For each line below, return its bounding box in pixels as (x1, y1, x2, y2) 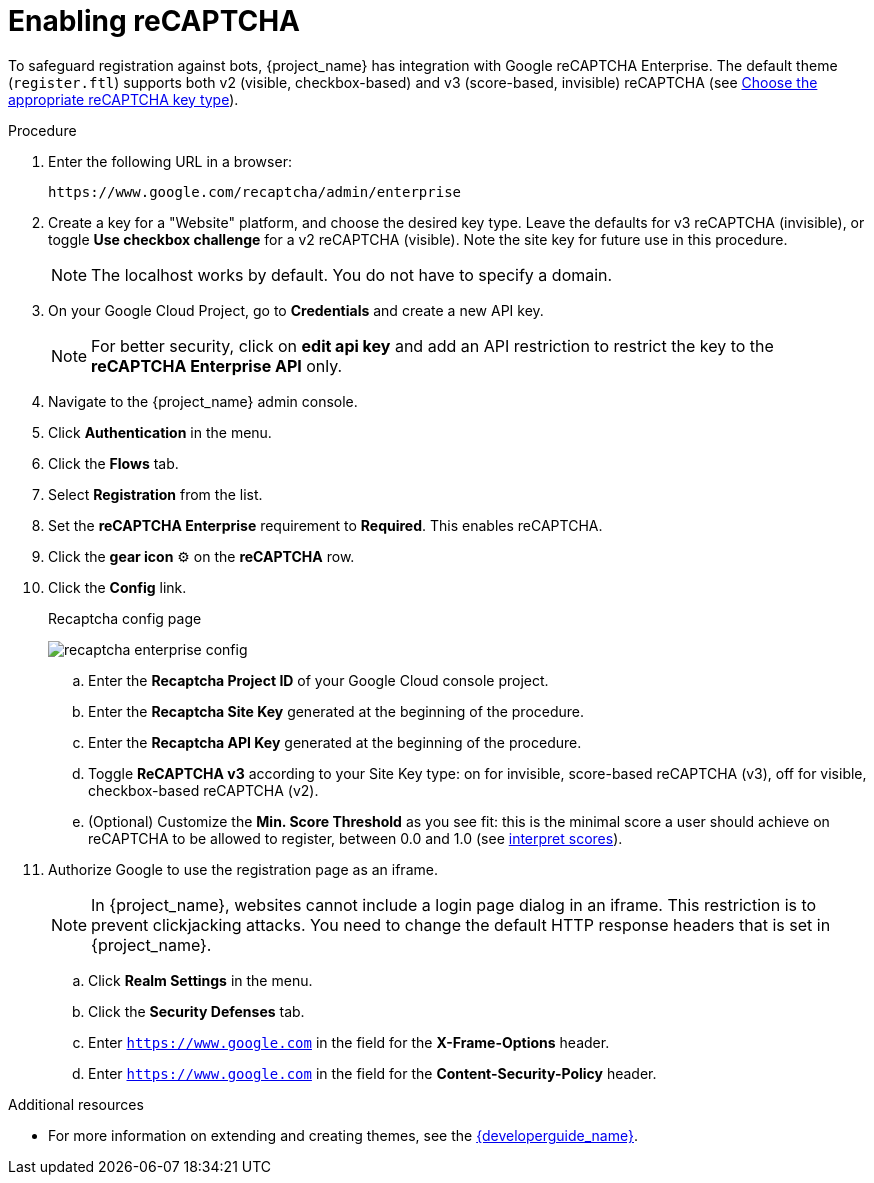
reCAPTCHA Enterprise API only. (91, 355, 343, 376)
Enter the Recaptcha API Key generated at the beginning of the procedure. (88, 733, 582, 751)
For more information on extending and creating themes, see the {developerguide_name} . (48, 1126, 639, 1144)
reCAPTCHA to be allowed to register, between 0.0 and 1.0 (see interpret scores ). (88, 829, 623, 847)
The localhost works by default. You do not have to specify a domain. (91, 264, 613, 285)
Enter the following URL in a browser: (48, 152, 292, 170)
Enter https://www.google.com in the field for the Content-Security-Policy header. (88, 1064, 657, 1082)
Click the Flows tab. (48, 454, 179, 472)
